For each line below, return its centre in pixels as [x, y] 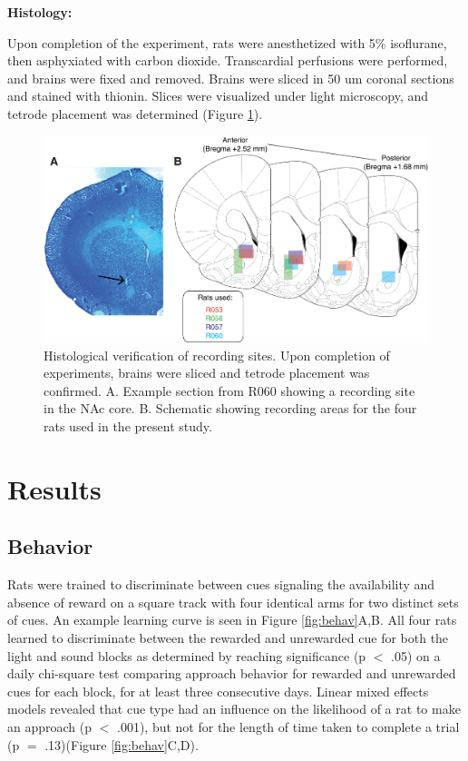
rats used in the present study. [128, 426]
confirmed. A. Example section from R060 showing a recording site [229, 390]
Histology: [40, 12]
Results [54, 488]
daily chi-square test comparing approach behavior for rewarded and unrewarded [232, 673]
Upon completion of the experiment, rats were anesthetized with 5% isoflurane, [227, 42]
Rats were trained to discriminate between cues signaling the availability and [221, 584]
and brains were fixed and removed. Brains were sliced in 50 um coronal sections [231, 78]
